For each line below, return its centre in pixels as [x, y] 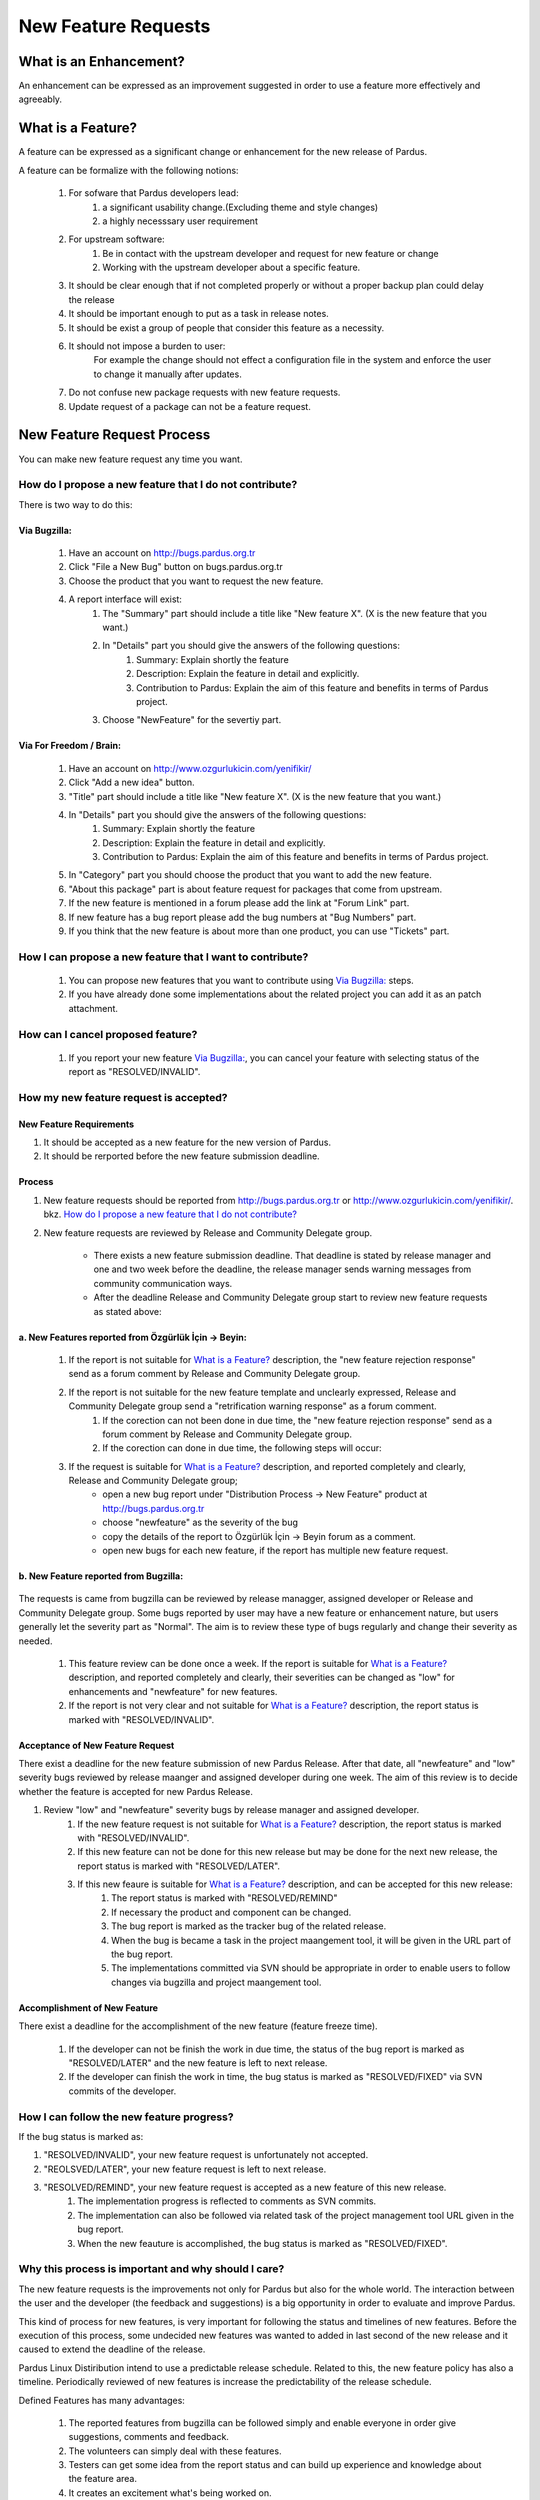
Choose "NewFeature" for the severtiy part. [192, 720]
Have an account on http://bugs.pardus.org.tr [162, 553]
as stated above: [127, 1311]
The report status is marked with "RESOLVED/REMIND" [224, 1898]
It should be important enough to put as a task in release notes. [198, 314]
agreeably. [40, 99]
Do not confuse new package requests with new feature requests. [204, 392]
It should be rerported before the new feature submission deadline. [181, 1156]
